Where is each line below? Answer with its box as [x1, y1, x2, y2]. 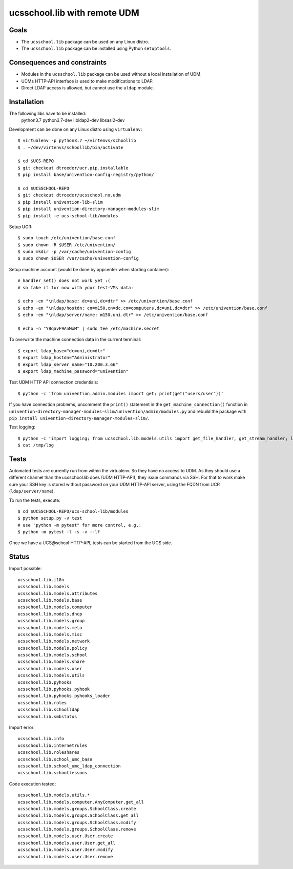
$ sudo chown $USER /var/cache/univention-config [18, 255, 139, 261]
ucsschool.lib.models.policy [18, 645, 87, 651]
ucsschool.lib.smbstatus [18, 714, 77, 719]
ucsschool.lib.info [18, 736, 64, 742]
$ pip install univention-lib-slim [18, 199, 103, 205]
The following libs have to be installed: [9, 110, 86, 117]
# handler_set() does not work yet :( [18, 278, 111, 283]
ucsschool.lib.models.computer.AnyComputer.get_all [18, 799, 144, 805]
